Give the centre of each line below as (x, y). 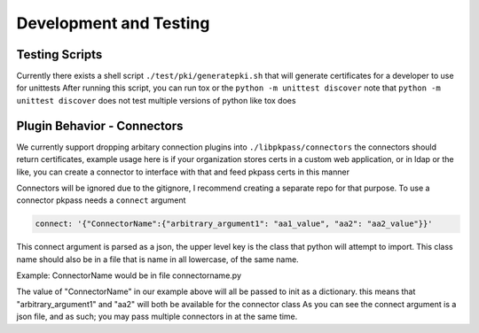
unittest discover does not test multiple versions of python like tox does (156, 100)
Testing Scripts (59, 54)
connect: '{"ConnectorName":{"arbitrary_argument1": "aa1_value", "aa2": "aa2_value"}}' (234, 224)
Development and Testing (113, 23)
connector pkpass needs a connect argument (101, 200)
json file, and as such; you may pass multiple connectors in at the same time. (157, 317)
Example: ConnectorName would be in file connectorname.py (129, 275)
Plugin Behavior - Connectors (100, 125)
